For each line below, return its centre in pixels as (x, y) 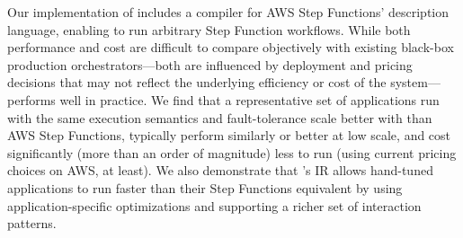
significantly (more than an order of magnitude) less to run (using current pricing (232, 152)
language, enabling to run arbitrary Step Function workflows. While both (209, 29)
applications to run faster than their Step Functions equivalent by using (205, 187)
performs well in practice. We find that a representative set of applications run (223, 99)
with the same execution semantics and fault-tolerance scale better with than (220, 117)
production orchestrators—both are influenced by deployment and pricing (210, 64)
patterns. (32, 223)
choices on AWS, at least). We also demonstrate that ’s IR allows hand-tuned (220, 170)
